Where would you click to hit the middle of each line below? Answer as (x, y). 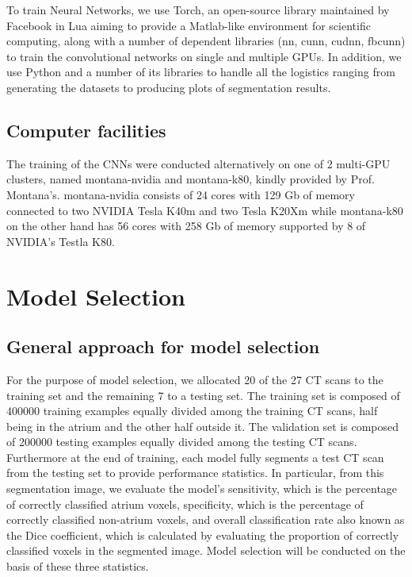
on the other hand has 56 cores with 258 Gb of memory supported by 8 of (186, 226)
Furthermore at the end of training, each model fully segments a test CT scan (195, 457)
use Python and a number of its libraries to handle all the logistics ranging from (201, 72)
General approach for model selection (163, 346)
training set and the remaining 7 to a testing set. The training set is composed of (203, 395)
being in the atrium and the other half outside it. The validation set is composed (203, 426)
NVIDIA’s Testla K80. (61, 241)
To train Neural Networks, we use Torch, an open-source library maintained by (198, 10)
